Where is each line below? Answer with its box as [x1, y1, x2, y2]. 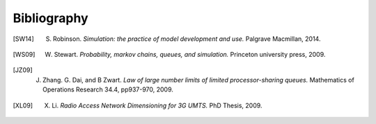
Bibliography [13, 10, 88, 26]
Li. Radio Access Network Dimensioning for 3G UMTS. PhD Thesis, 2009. [52, 101, 263, 109]
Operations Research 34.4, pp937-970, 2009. [42, 85, 174, 94]
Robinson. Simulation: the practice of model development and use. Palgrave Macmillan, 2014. [52, 35, 321, 43]
